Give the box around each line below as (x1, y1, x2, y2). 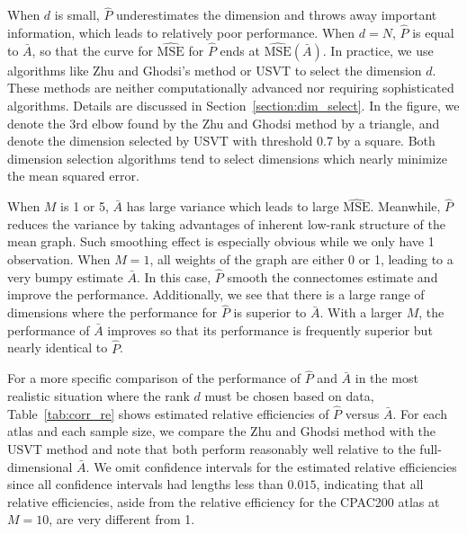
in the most (355, 369, 418, 387)
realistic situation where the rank (7, 387, 190, 405)
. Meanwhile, (370, 197, 441, 216)
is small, (54, 5, 100, 24)
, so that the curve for (31, 40, 153, 59)
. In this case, (137, 267, 211, 286)
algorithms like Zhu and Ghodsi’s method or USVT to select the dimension (7, 60, 422, 79)
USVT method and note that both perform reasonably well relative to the (7, 440, 416, 458)
